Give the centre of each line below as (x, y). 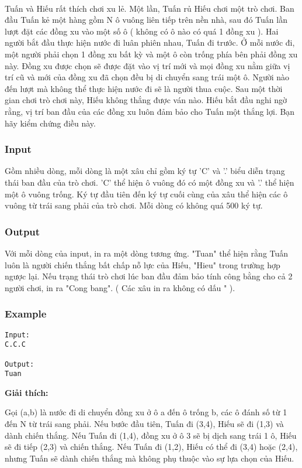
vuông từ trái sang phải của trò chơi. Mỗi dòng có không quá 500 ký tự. (134, 205)
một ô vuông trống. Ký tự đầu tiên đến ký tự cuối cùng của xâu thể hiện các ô (146, 194)
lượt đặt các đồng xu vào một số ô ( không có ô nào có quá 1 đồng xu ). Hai (142, 31)
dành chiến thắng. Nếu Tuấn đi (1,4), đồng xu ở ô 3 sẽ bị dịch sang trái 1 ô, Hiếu (151, 435)
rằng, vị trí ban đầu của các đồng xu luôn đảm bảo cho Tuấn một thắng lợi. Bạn (150, 111)
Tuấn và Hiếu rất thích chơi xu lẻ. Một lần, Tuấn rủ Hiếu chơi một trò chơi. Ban (150, 8)
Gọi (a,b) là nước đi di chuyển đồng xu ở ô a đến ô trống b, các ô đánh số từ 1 (146, 412)
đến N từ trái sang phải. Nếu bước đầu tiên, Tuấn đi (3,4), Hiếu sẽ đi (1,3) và (144, 423)
